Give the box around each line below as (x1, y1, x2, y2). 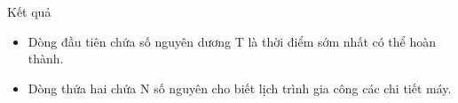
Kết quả (7, 3, 51, 20)
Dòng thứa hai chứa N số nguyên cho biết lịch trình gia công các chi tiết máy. (28, 78, 452, 97)
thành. (28, 49, 64, 68)
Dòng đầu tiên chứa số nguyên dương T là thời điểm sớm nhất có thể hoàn (28, 32, 437, 50)
